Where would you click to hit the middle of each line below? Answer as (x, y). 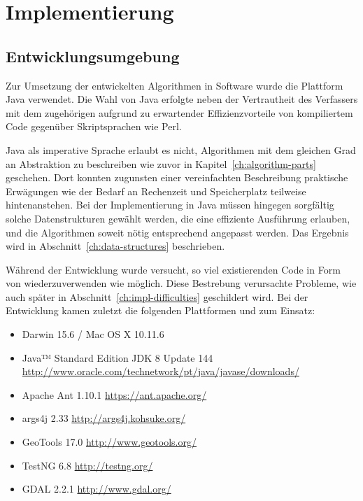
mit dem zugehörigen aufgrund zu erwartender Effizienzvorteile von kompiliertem (179, 112)
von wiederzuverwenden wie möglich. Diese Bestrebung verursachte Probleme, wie (181, 283)
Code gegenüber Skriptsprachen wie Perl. (94, 126)
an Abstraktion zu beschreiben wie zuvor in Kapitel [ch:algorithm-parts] (161, 163)
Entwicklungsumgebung (93, 56)
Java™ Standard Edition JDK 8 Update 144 (118, 357)
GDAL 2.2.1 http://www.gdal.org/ (97, 489)
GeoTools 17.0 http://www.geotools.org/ (109, 442)
